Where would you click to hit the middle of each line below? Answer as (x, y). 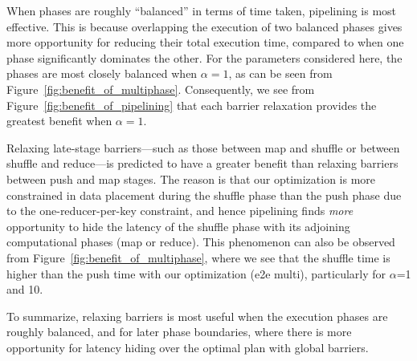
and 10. (25, 289)
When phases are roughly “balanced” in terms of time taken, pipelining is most (202, 10)
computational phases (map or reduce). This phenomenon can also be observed (201, 242)
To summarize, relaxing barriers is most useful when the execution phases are (197, 316)
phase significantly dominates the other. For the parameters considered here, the (204, 57)
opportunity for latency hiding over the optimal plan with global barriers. (188, 347)
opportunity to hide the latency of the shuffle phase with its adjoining (178, 226)
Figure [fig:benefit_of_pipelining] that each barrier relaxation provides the (192, 105)
